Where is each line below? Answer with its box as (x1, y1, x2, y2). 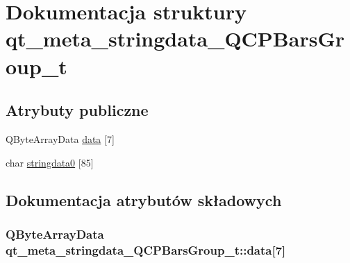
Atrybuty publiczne (6, 99, 149, 121)
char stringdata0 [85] (6, 155, 94, 169)
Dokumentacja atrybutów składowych (6, 189, 282, 210)
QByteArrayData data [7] (6, 131, 115, 146)
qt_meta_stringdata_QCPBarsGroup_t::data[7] (6, 241, 286, 258)
